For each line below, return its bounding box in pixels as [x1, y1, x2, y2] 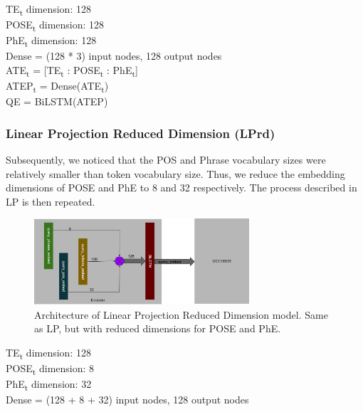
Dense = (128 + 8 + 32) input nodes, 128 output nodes [6, 392, 249, 407]
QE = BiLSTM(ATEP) [6, 94, 108, 109]
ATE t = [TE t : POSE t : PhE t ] [6, 62, 138, 79]
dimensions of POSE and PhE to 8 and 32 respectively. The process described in [6, 180, 357, 195]
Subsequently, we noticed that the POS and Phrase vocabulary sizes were [6, 152, 326, 167]
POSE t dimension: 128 [6, 17, 105, 33]
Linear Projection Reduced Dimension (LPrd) [6, 124, 275, 142]
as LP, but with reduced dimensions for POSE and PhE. [34, 321, 281, 336]
